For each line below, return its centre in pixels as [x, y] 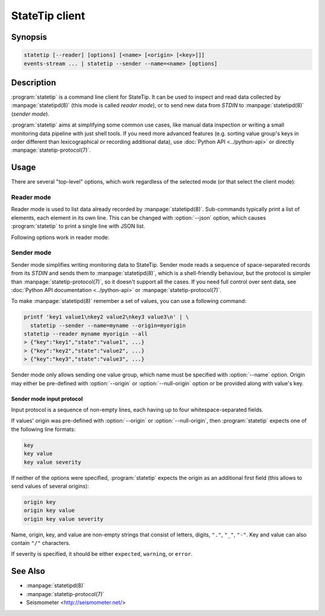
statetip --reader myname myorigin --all [86, 334]
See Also [28, 571]
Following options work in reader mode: [60, 237]
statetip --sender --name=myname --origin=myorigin [108, 325]
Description [34, 82]
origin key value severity [63, 519]
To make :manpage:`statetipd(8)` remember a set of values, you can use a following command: [129, 301]
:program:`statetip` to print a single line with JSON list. [78, 226]
